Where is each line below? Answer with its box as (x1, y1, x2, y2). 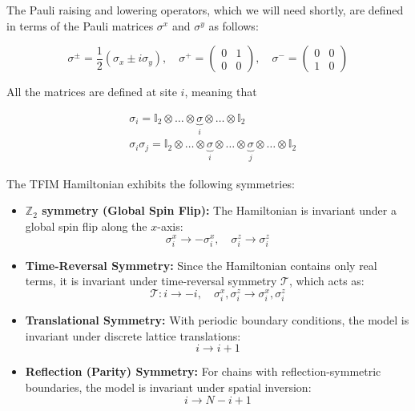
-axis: (157, 217, 183, 234)
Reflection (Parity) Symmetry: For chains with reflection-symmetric (25, 363, 381, 380)
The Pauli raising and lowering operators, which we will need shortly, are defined (6, 2, 404, 18)
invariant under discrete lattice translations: (25, 327, 241, 344)
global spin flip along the (25, 217, 147, 234)
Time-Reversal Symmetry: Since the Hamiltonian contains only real (25, 256, 377, 273)
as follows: (208, 17, 259, 34)
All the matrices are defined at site (6, 83, 177, 100)
